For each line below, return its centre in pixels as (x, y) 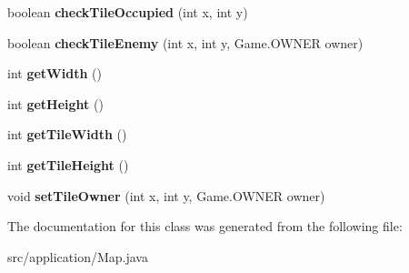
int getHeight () (55, 103)
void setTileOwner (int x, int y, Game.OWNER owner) (166, 195)
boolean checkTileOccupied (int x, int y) (128, 12)
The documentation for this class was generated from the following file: (205, 226)
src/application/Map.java (78, 256)
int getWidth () (55, 73)
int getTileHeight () (68, 164)
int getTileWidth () (67, 134)
